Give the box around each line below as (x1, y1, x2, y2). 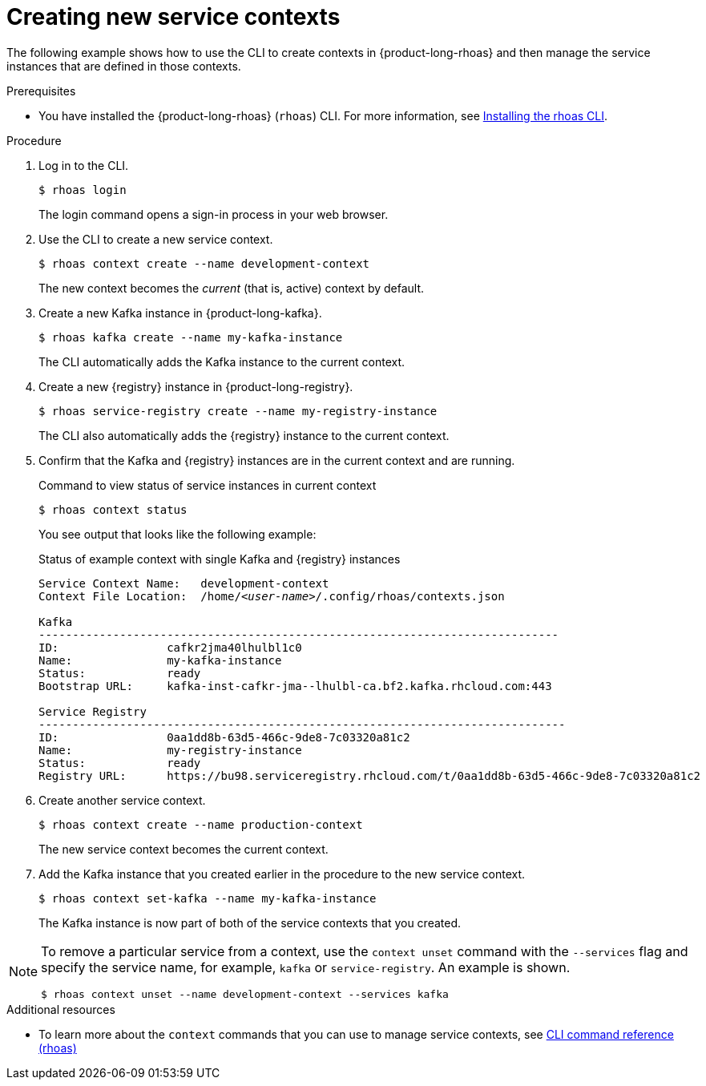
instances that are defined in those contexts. (6, 59, 241, 73)
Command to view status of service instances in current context (38, 478, 377, 492)
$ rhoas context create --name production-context (38, 818, 363, 831)
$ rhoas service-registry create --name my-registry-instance (38, 404, 438, 418)
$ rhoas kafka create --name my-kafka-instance (38, 330, 343, 344)
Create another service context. (38, 793, 206, 807)
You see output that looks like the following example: (38, 527, 317, 541)
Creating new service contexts (6, 3, 341, 30)
